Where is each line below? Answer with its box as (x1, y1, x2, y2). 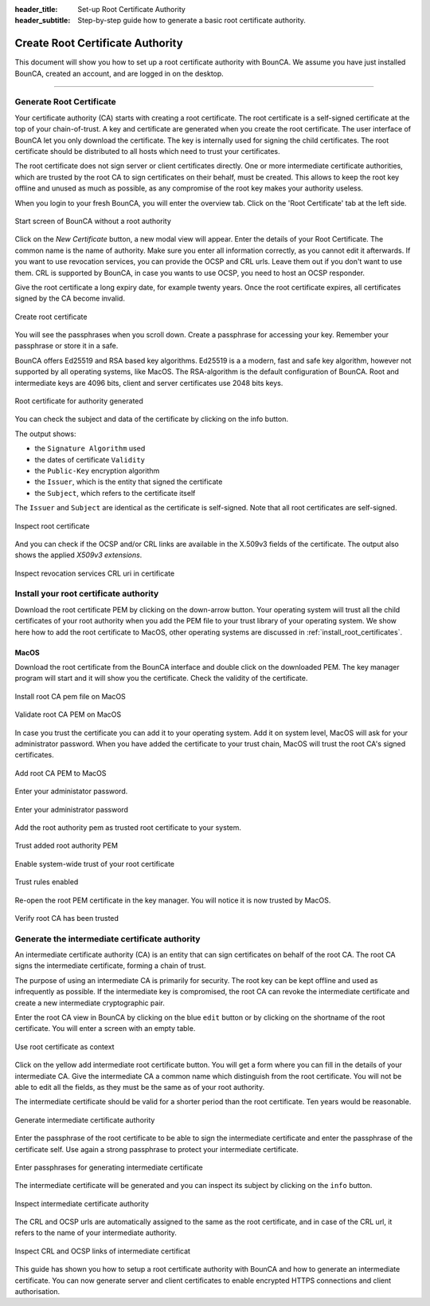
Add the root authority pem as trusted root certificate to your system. (14, 822, 242, 832)
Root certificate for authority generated (14, 396, 143, 406)
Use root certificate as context (14, 1041, 115, 1052)
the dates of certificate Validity (34, 454, 146, 464)
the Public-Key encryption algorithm (34, 466, 160, 475)
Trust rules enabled (14, 877, 79, 887)
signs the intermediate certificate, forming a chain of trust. (14, 961, 206, 970)
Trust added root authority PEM (14, 841, 119, 851)
